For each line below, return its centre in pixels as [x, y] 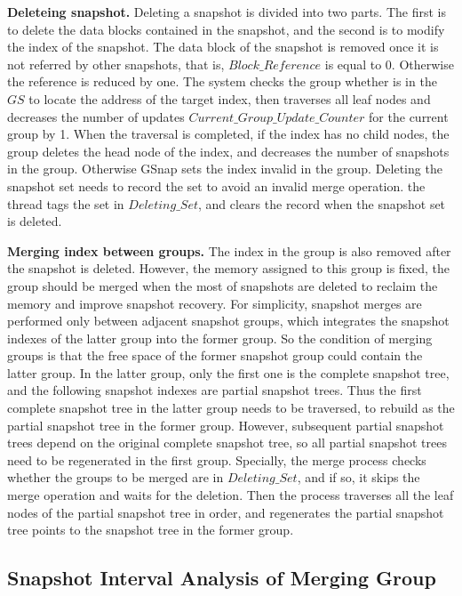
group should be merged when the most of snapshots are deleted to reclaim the [223, 285]
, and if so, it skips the [358, 477]
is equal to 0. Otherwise [389, 64]
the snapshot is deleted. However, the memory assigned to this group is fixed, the [229, 268]
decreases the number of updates [96, 116]
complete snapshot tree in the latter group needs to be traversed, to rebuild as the [231, 408]
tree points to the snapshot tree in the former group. [151, 530]
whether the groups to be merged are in [115, 477]
